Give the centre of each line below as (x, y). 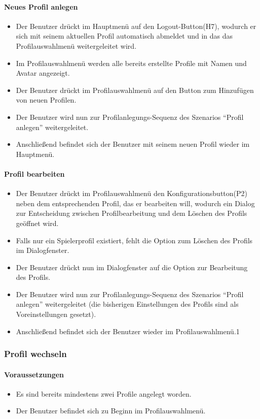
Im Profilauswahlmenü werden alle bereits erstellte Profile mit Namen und (131, 63)
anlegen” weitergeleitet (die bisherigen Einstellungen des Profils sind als (127, 304)
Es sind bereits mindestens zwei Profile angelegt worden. (104, 393)
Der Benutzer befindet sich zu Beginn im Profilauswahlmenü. (111, 411)
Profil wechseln (35, 354)
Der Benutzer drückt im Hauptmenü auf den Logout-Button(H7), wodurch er (136, 26)
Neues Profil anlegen (41, 6)
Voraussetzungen (34, 374)
